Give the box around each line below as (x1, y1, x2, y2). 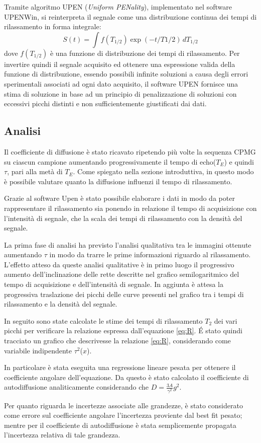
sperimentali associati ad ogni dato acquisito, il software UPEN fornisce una (4, 78, 238, 89)
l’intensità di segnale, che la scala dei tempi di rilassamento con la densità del (4, 212, 242, 223)
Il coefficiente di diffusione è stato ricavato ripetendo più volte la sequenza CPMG (4, 146, 256, 157)
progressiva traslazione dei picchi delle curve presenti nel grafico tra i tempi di (4, 288, 244, 299)
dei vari (214, 315, 237, 326)
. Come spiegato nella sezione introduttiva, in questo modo (73, 166, 254, 177)
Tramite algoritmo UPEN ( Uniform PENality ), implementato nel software (4, 2, 232, 12)
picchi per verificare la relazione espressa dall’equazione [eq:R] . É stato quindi (4, 325, 242, 336)
